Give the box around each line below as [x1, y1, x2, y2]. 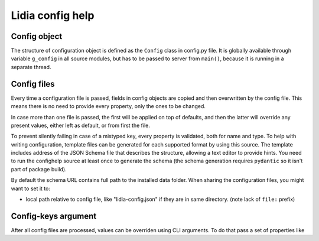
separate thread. [11, 63, 51, 70]
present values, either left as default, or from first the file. [11, 122, 150, 129]
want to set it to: [11, 185, 50, 192]
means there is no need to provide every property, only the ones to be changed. [11, 103, 206, 110]
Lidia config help [11, 9, 95, 22]
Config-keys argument [11, 211, 97, 221]
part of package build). [11, 165, 67, 172]
